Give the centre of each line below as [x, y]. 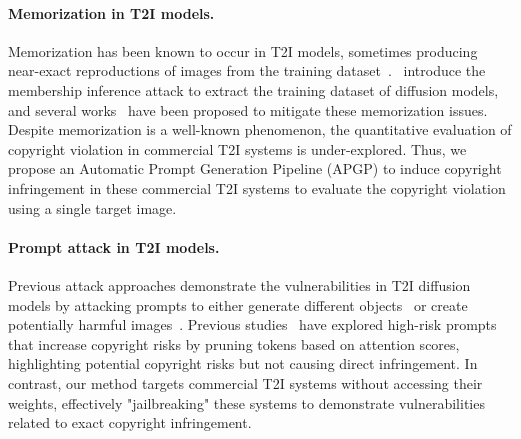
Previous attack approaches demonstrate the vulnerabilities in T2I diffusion [239, 284]
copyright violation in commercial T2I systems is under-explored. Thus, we [237, 148]
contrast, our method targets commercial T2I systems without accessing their [245, 382]
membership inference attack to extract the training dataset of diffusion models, [253, 89]
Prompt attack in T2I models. [114, 246]
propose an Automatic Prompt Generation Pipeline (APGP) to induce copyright [255, 168]
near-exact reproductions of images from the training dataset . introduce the [247, 70]
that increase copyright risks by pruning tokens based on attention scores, [234, 343]
